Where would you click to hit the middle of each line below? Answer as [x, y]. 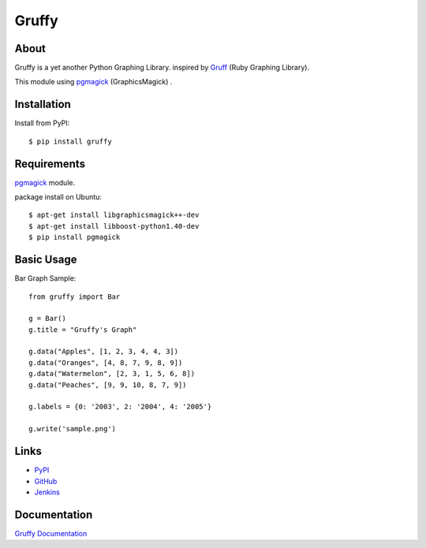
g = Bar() [47, 319]
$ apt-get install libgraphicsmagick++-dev [114, 215]
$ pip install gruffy [70, 141]
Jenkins [47, 492]
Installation [43, 104]
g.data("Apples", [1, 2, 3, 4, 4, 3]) [104, 352]
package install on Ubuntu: [58, 197]
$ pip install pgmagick [75, 237]
